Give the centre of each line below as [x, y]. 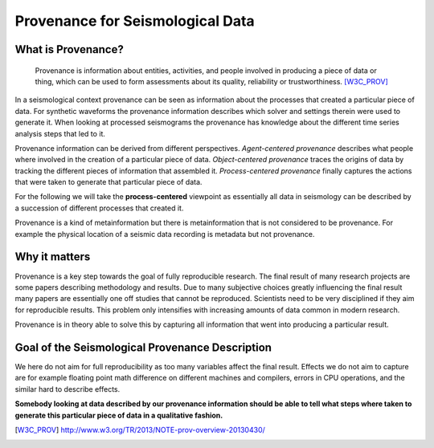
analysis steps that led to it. [60, 133]
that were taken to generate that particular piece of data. [108, 182]
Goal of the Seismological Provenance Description [143, 347]
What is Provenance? [69, 49]
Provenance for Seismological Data [135, 21]
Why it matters [53, 257]
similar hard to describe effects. [68, 389]
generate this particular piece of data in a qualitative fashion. [119, 415]
